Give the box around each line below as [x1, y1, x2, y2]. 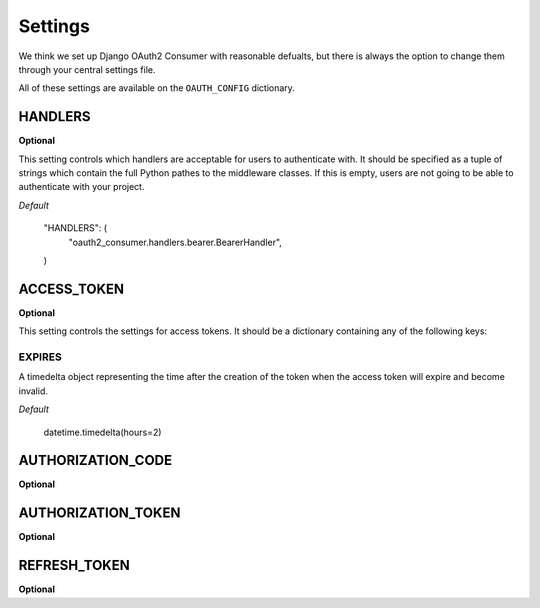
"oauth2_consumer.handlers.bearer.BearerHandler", [68, 236, 282, 248]
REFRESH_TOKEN [18, 557, 130, 574]
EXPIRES [18, 350, 62, 364]
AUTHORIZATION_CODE [18, 452, 173, 469]
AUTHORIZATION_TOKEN [18, 505, 181, 522]
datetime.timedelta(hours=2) [43, 426, 162, 438]
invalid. [18, 385, 49, 397]
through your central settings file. [18, 63, 156, 75]
